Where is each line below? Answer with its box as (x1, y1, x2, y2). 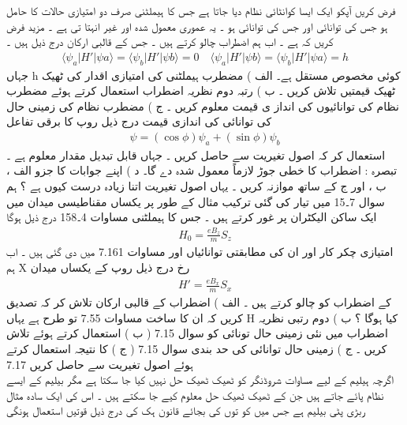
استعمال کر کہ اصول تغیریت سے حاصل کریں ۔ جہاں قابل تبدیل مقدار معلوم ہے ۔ (6, 146, 386, 163)
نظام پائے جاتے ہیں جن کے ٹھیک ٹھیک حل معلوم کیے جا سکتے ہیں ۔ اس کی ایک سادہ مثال (6, 386, 384, 403)
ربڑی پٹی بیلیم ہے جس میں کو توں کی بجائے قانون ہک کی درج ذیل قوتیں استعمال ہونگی (6, 402, 365, 419)
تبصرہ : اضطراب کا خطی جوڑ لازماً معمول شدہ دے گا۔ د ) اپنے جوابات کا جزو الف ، (6, 162, 398, 179)
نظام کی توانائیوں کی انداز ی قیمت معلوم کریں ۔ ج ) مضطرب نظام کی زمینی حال (6, 97, 399, 114)
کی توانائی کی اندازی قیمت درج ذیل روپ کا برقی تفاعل (6, 113, 272, 130)
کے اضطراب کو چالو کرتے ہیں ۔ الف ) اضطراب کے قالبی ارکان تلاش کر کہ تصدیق (6, 294, 391, 310)
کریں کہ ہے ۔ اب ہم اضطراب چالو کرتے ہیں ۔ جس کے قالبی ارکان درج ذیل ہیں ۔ (6, 33, 334, 50)
